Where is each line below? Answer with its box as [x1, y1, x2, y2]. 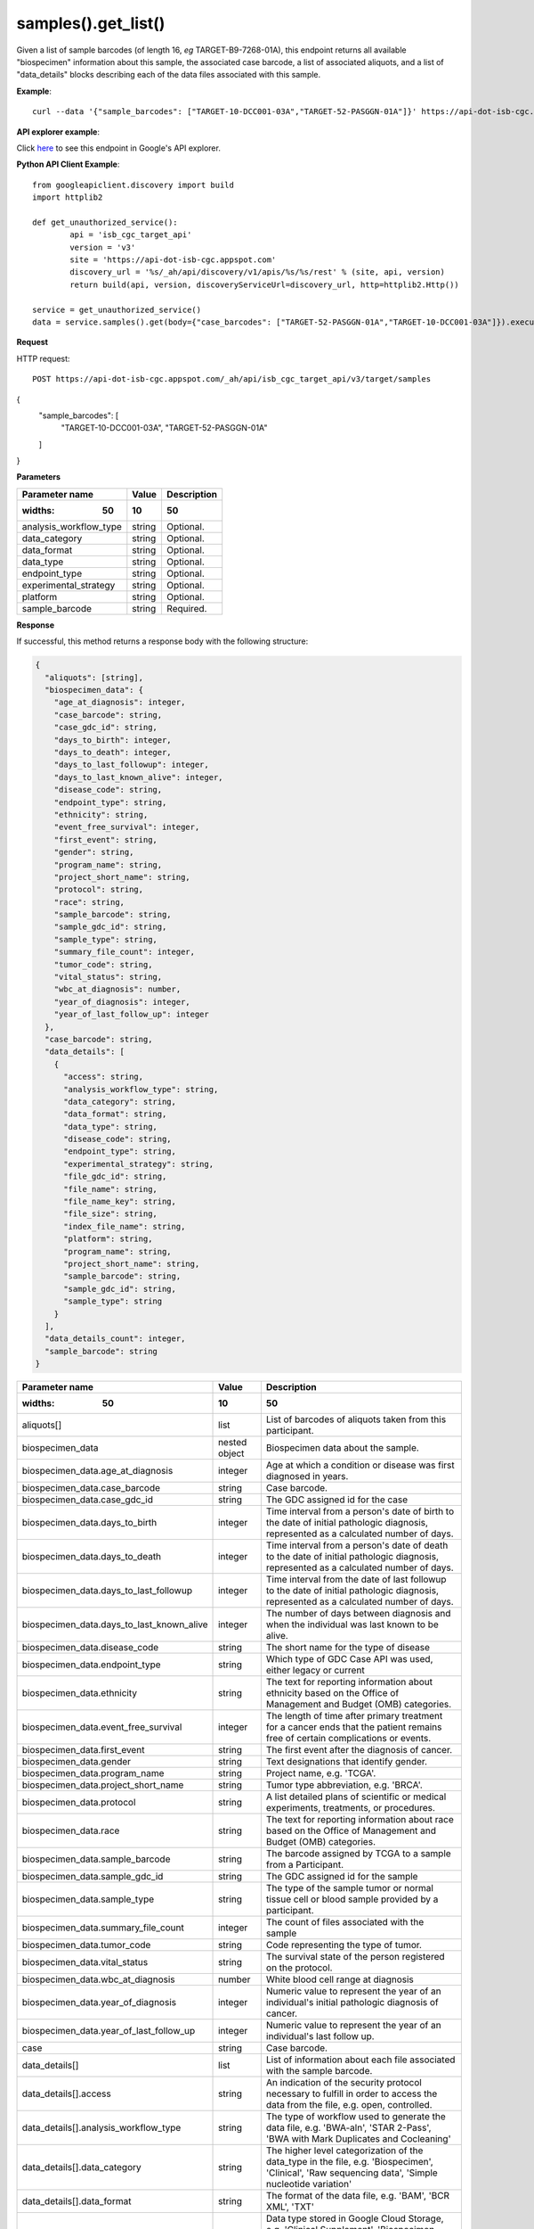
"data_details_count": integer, [44, 1334, 186, 1344]
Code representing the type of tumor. [265, 1939, 423, 1952]
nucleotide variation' [265, 2178, 352, 2191]
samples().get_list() [16, 13, 166, 33]
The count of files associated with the [265, 1916, 425, 1929]
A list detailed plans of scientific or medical [265, 1790, 447, 1803]
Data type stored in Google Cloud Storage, [265, 2212, 444, 2225]
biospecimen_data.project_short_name [21, 1779, 184, 1791]
